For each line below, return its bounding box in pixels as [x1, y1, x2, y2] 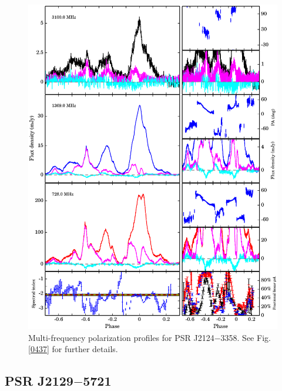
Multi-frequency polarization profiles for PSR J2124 [28, 331, 214, 343]
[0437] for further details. [28, 343, 118, 355]
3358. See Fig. [220, 331, 271, 343]
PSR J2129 [5, 372, 73, 390]
